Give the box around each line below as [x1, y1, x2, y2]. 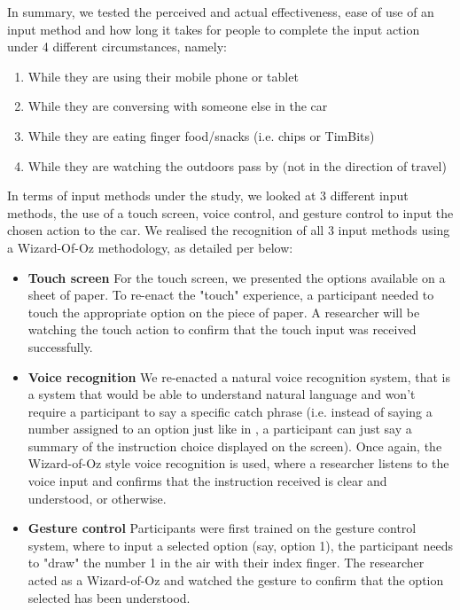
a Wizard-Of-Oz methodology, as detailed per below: [7, 238, 293, 256]
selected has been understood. [27, 588, 191, 606]
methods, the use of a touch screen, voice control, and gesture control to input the [7, 203, 454, 222]
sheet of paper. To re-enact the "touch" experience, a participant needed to [27, 285, 434, 304]
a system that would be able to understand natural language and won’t [27, 385, 416, 403]
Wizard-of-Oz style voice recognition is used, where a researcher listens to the [27, 454, 449, 473]
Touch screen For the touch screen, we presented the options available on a [27, 268, 446, 286]
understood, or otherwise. [27, 489, 167, 507]
